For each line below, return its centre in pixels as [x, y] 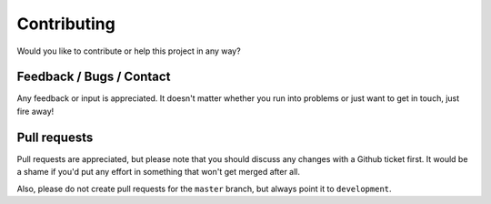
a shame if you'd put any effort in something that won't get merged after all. [158, 172]
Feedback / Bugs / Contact [94, 77]
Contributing [66, 24]
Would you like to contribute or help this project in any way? [129, 51]
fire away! [35, 111]
